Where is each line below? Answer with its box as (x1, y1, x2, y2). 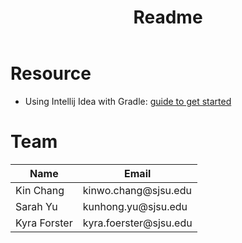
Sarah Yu (15, 199, 58, 213)
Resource (10, 62, 92, 85)
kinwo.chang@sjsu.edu (82, 183, 192, 197)
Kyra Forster (15, 216, 73, 230)
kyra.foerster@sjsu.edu (82, 216, 193, 230)
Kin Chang (15, 183, 65, 197)
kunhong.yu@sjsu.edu (82, 199, 188, 213)
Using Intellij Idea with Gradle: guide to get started (24, 95, 232, 107)
